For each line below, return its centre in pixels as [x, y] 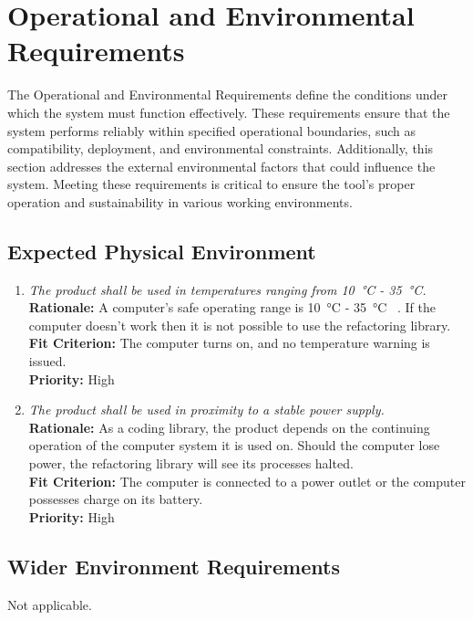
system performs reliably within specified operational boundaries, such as [211, 130]
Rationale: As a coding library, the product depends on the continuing [229, 427]
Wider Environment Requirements [174, 566]
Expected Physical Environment [162, 251]
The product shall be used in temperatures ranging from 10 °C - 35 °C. [227, 289]
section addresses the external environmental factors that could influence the [221, 166]
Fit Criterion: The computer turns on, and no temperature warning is [229, 343]
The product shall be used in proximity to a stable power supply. [206, 410]
